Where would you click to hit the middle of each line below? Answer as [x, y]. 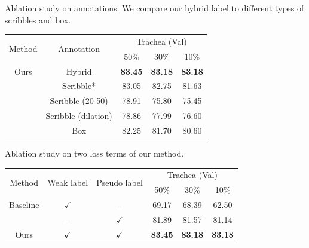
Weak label [68, 182]
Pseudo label [120, 182]
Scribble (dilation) [79, 116]
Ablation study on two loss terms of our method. [94, 153]
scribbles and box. [38, 19]
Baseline [24, 205]
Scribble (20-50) [79, 101]
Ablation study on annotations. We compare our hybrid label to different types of [154, 8]
